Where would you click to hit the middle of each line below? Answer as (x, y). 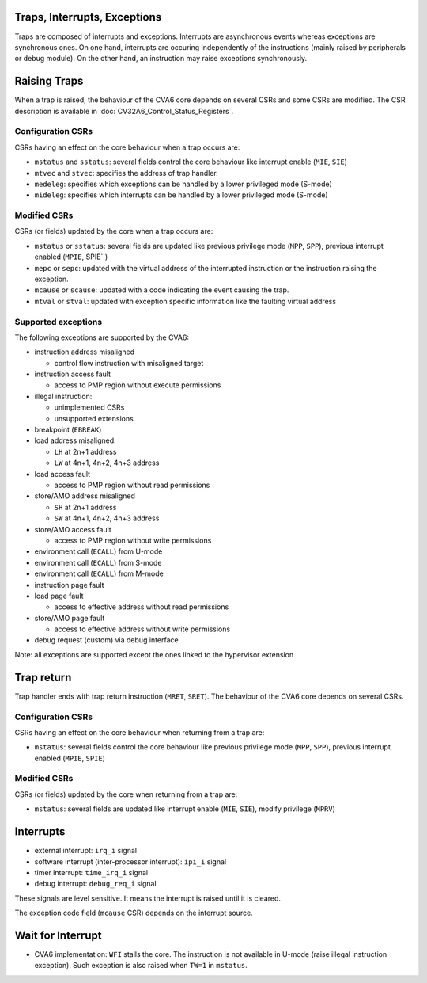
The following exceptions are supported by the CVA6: (102, 337)
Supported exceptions (59, 322)
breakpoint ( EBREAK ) (68, 430)
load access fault (62, 474)
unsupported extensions (94, 418)
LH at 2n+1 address (85, 451)
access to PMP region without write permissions (133, 540)
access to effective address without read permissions (142, 607)
